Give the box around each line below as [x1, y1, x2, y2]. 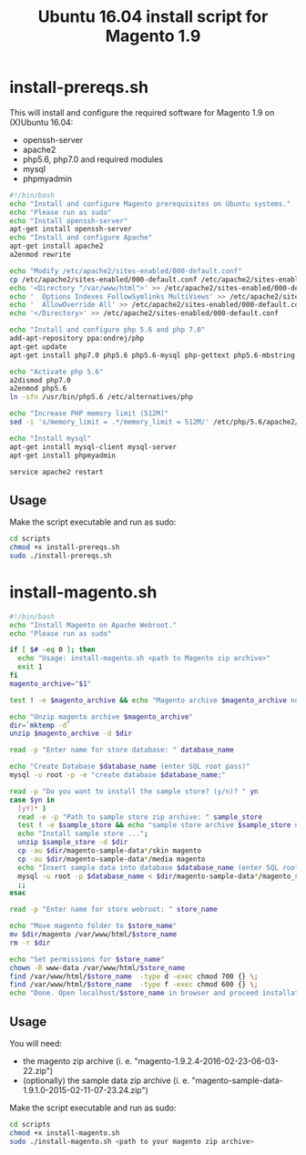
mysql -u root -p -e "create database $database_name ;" [9, 771, 226, 780]
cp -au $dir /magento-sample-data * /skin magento [17, 846, 202, 855]
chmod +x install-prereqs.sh [9, 543, 120, 552]
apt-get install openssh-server [9, 225, 132, 234]
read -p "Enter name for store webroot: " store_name [9, 905, 219, 915]
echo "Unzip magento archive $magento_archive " [9, 712, 194, 721]
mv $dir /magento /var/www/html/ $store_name [9, 930, 178, 939]
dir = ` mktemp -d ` [9, 721, 71, 730]
